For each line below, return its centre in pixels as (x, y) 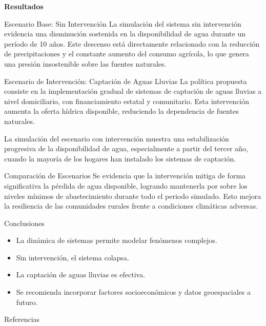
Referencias (22, 319)
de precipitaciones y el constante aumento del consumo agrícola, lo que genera (127, 54)
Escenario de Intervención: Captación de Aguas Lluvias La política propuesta (126, 81)
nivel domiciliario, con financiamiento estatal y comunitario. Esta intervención (127, 101)
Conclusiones (24, 223)
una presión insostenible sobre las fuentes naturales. (85, 63)
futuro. (27, 302)
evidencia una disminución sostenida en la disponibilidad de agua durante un (125, 34)
